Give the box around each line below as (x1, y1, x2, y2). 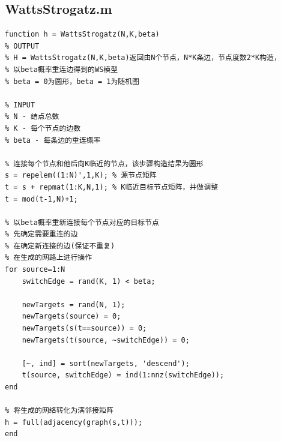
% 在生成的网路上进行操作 (5, 253, 92, 262)
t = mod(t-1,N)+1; (5, 194, 78, 203)
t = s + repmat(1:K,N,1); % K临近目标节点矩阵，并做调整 (5, 182, 219, 191)
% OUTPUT (5, 41, 40, 50)
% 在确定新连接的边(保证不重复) (5, 241, 115, 250)
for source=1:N (5, 265, 65, 274)
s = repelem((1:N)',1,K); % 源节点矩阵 (5, 171, 157, 180)
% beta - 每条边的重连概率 (5, 136, 101, 145)
